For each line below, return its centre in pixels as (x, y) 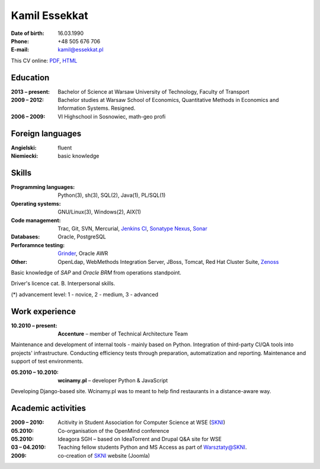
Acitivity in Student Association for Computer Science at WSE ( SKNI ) (141, 422)
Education (30, 77)
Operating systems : (36, 203)
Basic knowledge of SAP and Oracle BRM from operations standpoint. (96, 272)
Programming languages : (43, 187)
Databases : (25, 237)
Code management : (36, 220)
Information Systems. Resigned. (97, 108)
